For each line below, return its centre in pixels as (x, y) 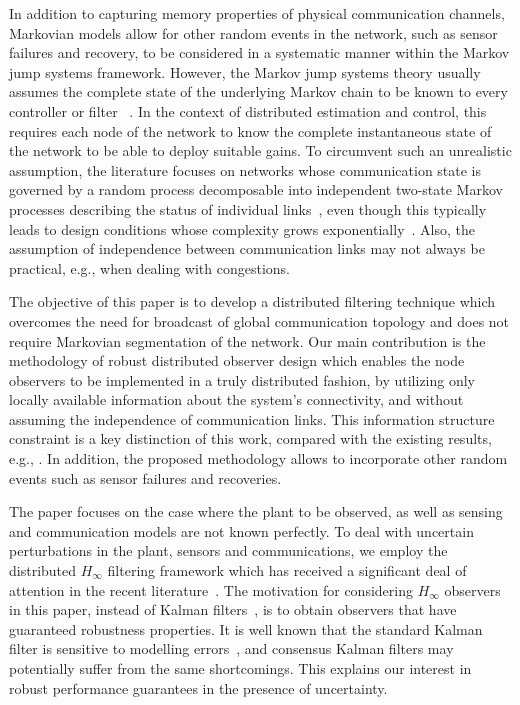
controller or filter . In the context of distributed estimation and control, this (248, 110)
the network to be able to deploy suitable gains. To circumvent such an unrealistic (260, 150)
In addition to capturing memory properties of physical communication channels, (257, 13)
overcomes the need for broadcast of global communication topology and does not (259, 320)
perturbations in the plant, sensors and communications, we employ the (228, 550)
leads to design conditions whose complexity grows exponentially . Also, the (242, 228)
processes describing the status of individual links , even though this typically (248, 208)
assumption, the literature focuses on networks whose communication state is (245, 169)
